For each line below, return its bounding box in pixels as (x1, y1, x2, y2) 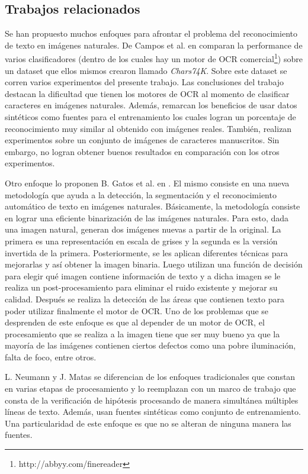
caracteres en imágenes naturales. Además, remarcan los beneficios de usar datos (5, 99, 297, 111)
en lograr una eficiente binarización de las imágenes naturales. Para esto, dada (5, 211, 289, 224)
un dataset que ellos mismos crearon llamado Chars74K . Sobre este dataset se (5, 64, 287, 76)
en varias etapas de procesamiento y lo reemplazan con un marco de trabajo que (5, 382, 296, 395)
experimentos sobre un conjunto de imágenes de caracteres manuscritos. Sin (5, 134, 280, 146)
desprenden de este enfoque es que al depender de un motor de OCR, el (5, 316, 265, 328)
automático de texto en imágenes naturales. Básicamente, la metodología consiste (5, 200, 300, 212)
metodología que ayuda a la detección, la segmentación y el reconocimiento (5, 188, 277, 201)
